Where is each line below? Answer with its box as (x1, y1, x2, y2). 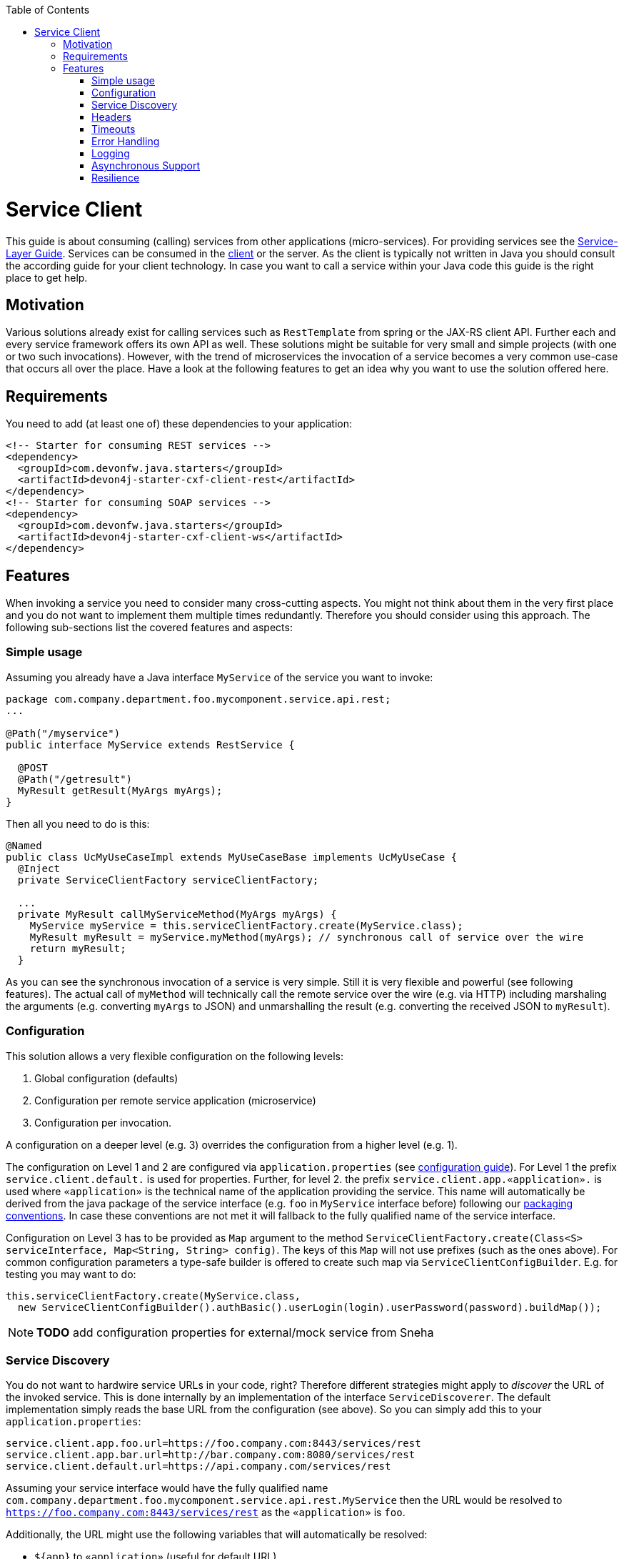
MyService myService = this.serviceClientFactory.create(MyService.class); (29, 919, 463, 931)
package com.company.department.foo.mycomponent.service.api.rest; (6, 693, 391, 705)
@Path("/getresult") (17, 773, 133, 785)
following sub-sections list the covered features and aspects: (6, 621, 293, 634)
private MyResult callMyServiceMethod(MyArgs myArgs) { (17, 908, 337, 920)
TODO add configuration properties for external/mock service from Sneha (36, 1325, 434, 1340)
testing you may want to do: (6, 1267, 136, 1280)
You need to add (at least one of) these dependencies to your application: (6, 417, 353, 430)
